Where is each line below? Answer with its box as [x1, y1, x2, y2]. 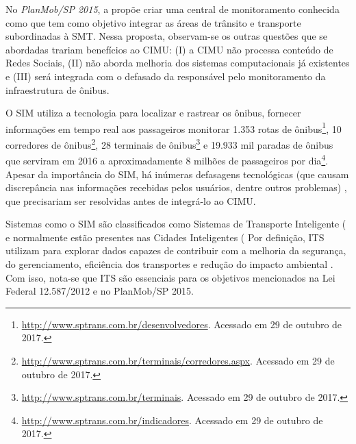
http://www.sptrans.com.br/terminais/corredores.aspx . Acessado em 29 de [21, 354, 335, 368]
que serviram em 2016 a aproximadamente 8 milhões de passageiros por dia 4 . [5, 151, 329, 167]
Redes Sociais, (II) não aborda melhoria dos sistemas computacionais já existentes [5, 56, 350, 70]
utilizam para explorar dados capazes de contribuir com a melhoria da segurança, [5, 243, 346, 258]
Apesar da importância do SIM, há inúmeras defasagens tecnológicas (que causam [5, 166, 349, 181]
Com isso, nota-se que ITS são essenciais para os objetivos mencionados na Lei [5, 270, 335, 284]
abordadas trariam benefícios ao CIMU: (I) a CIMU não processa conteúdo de [5, 42, 333, 56]
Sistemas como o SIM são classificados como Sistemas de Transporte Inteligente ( [5, 217, 346, 231]
